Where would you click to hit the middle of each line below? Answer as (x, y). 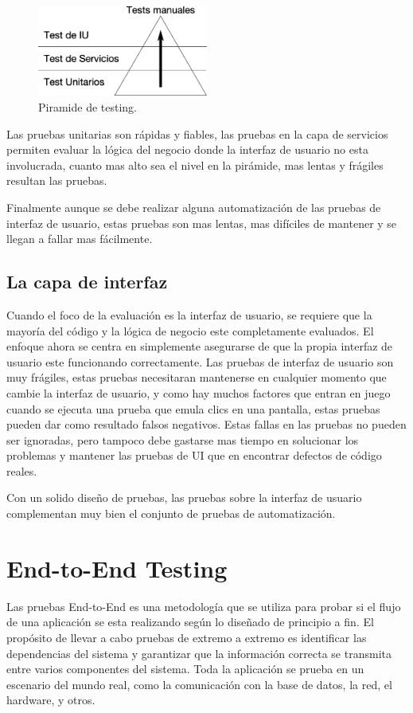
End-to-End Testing (117, 568)
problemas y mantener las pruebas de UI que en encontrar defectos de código (194, 455)
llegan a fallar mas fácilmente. (80, 239)
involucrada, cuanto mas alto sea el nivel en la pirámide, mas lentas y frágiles (195, 165)
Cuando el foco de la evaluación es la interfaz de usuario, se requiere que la (189, 314)
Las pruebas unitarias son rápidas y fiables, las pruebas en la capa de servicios (197, 133)
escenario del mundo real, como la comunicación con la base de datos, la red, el (199, 684)
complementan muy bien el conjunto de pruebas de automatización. (171, 513)
